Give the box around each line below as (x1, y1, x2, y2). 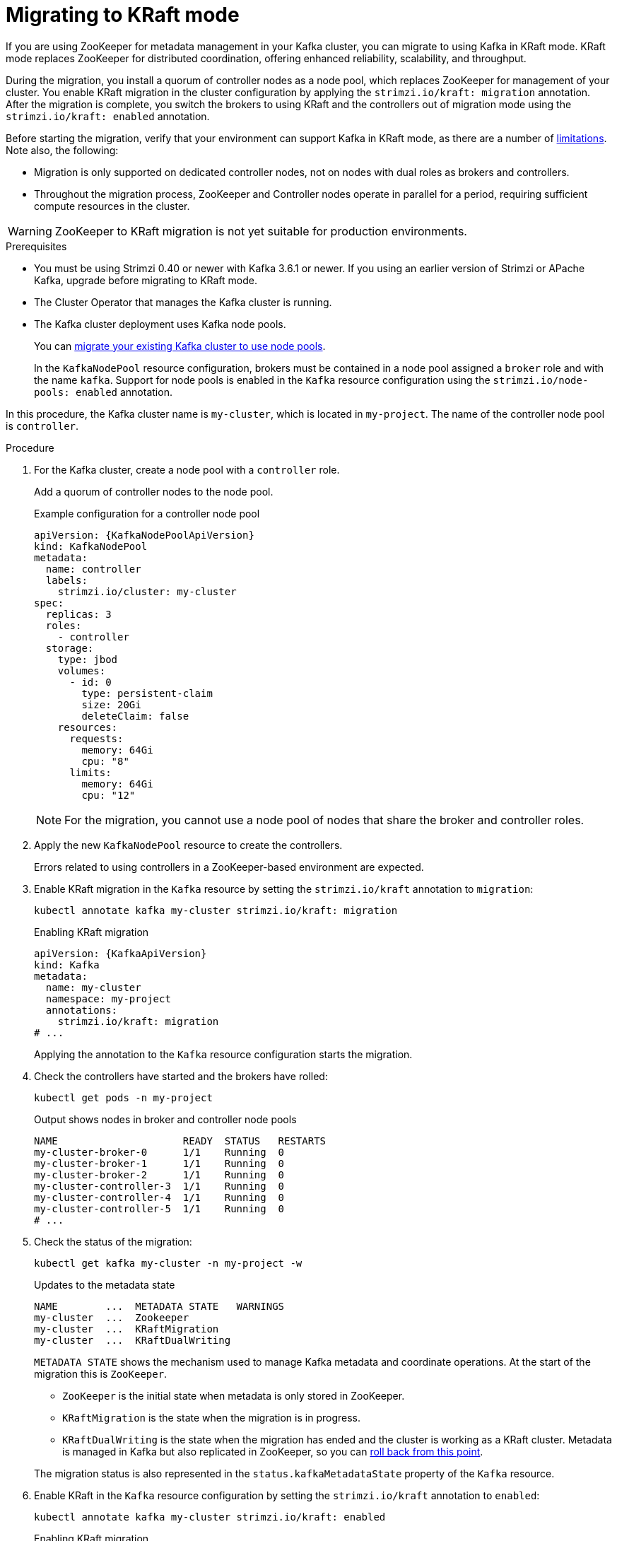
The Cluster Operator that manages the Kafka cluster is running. (34, 295, 332, 308)
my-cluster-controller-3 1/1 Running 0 (34, 1180, 285, 1192)
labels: (45, 574, 88, 586)
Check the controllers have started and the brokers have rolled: (34, 1070, 328, 1082)
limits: (69, 766, 112, 778)
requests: (69, 732, 124, 744)
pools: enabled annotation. (34, 385, 172, 398)
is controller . (6, 419, 79, 432)
